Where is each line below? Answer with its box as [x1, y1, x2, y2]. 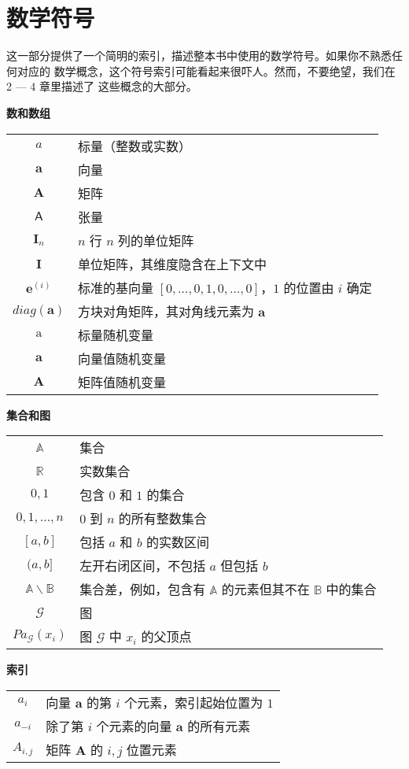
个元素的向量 [96, 716, 172, 735]
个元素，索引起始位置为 [124, 693, 263, 712]
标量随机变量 [77, 325, 153, 344]
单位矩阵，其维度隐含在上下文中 [77, 254, 267, 273]
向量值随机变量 [77, 349, 166, 368]
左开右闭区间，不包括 [79, 556, 206, 575]
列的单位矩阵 [118, 231, 194, 250]
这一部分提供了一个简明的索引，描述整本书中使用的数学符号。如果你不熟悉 [6, 47, 392, 64]
